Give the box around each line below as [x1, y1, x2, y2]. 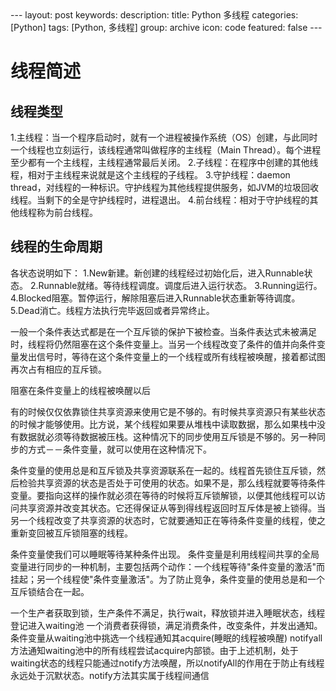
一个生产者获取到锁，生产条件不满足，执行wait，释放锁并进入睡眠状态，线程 [10, 607, 326, 619]
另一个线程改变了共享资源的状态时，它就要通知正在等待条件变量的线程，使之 [10, 514, 326, 526]
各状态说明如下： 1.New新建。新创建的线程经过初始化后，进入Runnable [10, 267, 305, 279]
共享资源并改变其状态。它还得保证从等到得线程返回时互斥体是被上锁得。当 [18, 502, 326, 514]
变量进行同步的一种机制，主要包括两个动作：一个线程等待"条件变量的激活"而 [10, 560, 326, 572]
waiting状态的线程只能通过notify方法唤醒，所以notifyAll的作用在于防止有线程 [10, 657, 325, 669]
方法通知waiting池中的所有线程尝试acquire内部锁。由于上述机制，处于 [10, 644, 299, 656]
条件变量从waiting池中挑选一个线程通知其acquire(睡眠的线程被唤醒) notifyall [10, 632, 323, 644]
